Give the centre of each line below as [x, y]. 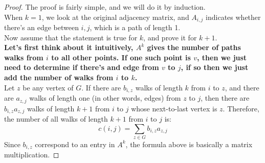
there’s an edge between [41, 27]
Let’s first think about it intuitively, [69, 47]
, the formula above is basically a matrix [189, 144]
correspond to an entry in [75, 144]
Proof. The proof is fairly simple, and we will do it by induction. [105, 7]
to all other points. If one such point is [121, 57]
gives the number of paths [194, 47]
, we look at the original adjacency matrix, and [115, 17]
